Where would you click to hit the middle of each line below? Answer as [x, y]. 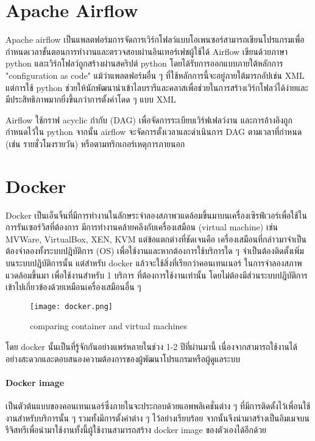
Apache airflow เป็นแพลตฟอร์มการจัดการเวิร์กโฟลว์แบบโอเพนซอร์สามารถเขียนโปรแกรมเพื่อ [155, 39]
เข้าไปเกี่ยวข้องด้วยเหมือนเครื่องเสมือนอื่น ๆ [73, 287]
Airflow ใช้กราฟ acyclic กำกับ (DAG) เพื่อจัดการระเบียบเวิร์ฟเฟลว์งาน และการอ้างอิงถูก [149, 119]
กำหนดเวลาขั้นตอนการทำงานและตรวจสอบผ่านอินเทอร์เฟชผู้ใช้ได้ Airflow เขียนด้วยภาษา [147, 51]
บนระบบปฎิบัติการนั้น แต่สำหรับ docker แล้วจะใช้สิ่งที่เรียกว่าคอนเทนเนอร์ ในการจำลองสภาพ [154, 262]
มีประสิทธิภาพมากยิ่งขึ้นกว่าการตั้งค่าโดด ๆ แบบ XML [91, 99]
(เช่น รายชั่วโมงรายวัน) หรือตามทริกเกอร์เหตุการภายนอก [95, 143]
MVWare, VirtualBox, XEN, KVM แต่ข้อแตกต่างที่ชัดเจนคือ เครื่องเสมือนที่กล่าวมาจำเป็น [156, 239]
